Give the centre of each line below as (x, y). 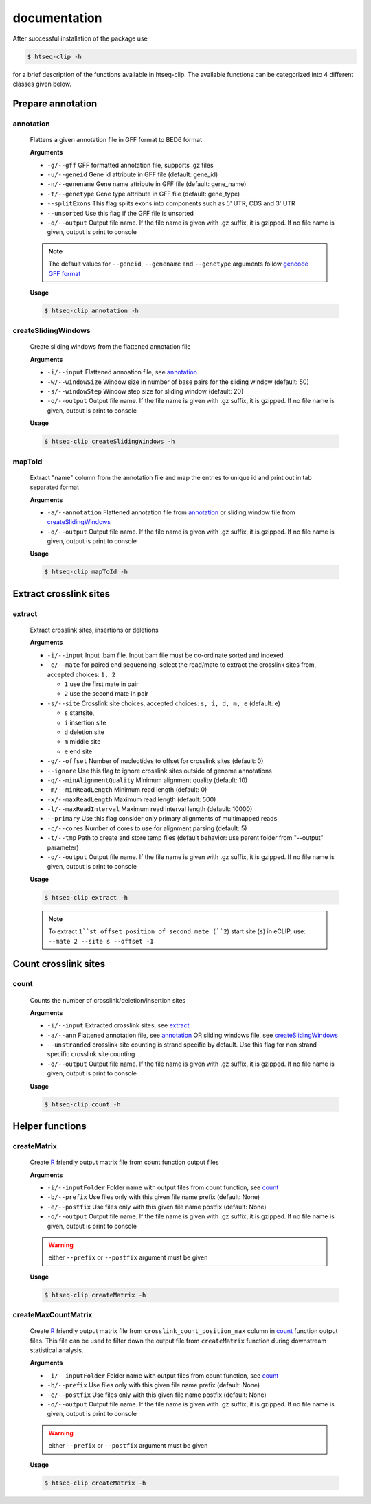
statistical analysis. (57, 1350)
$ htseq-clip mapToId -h (86, 572)
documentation (57, 18)
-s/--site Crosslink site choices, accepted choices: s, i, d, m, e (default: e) (164, 703)
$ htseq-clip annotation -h (91, 310)
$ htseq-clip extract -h (86, 897)
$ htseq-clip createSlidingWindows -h (110, 442)
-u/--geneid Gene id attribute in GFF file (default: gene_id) (133, 174)
